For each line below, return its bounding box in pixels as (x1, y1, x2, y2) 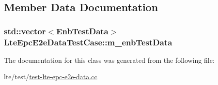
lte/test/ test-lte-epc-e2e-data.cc (4, 71, 97, 81)
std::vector (4, 25, 46, 37)
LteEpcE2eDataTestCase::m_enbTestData (4, 36, 172, 48)
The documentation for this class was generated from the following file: (4, 55, 215, 65)
